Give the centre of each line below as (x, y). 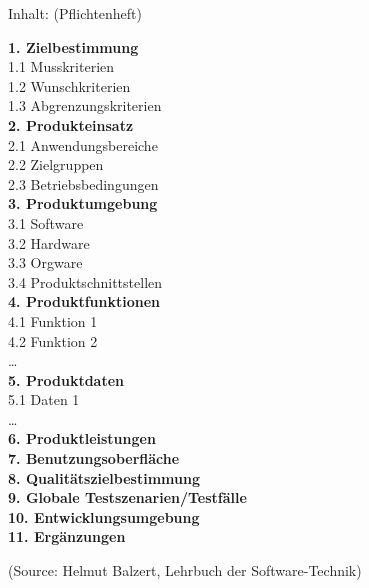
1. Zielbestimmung (73, 46)
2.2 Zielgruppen (56, 164)
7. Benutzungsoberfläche (94, 458)
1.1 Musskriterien (61, 66)
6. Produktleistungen (82, 438)
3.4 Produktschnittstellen (85, 281)
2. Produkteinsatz (71, 124)
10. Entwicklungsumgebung (104, 516)
